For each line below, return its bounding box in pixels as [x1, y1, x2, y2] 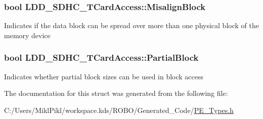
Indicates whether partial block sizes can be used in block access [4, 71, 204, 81]
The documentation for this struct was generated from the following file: [4, 88, 228, 98]
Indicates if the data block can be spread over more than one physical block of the [4, 20, 259, 31]
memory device [4, 30, 51, 40]
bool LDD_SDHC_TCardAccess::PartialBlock [4, 51, 199, 64]
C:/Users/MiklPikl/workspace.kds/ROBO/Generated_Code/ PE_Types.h [4, 104, 234, 115]
